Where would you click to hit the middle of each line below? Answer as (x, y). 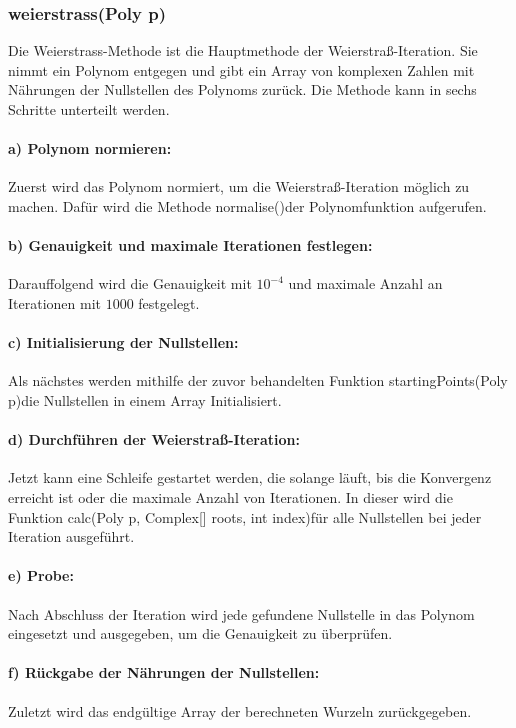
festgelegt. (169, 302)
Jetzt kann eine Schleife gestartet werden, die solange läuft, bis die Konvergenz (250, 477)
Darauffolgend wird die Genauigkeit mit (130, 283)
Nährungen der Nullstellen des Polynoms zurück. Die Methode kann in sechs (242, 89)
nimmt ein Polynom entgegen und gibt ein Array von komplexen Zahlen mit (241, 69)
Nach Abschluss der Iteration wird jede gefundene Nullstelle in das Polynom (241, 613)
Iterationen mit (54, 302)
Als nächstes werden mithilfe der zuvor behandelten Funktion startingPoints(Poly (258, 380)
